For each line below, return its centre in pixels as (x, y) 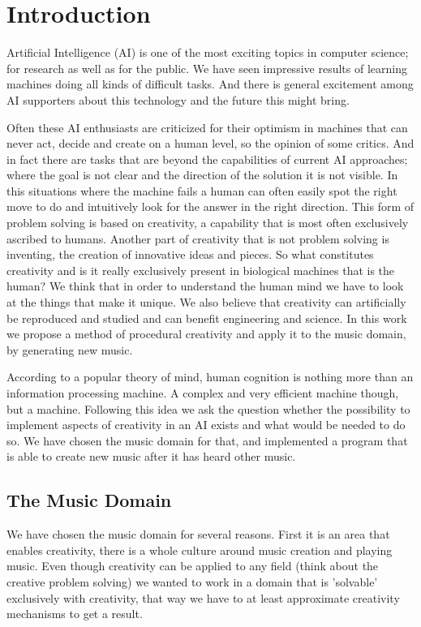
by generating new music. (70, 349)
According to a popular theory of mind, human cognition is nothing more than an (210, 377)
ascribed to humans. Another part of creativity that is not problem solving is (198, 238)
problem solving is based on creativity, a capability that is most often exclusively (208, 223)
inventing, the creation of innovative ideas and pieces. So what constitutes (190, 254)
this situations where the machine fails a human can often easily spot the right (202, 190)
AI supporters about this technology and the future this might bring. (178, 99)
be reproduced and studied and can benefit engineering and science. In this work (207, 318)
